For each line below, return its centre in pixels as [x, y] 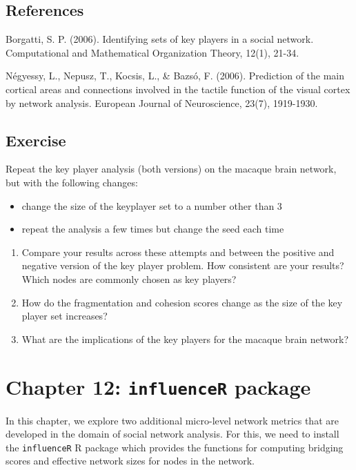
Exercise [36, 140]
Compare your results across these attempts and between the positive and [178, 252]
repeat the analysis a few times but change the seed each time [153, 229]
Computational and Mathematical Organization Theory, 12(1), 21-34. [152, 52]
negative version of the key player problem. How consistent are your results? [183, 265]
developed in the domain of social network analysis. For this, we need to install [172, 434]
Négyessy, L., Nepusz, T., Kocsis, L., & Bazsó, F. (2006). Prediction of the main [175, 76]
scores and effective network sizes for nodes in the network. [130, 461]
